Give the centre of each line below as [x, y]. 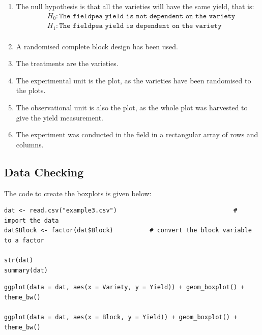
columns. [30, 144]
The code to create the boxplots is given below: [78, 193]
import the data [32, 220]
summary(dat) [26, 270]
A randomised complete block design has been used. [97, 46]
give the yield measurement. [60, 117]
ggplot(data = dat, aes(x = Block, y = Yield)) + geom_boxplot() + [121, 317]
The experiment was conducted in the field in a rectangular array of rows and [137, 134]
